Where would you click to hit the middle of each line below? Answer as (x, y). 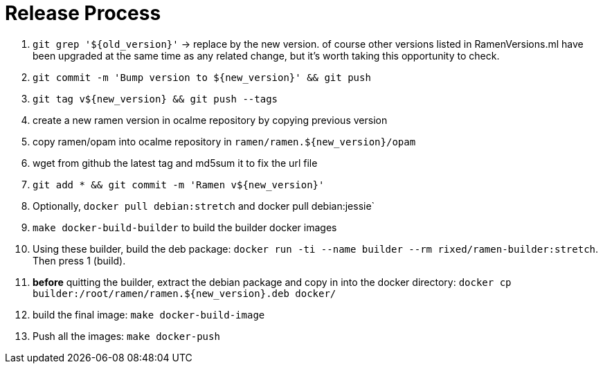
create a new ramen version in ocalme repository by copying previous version (210, 120)
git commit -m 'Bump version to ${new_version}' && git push (202, 77)
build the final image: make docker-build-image (149, 314)
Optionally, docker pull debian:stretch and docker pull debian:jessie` (204, 206)
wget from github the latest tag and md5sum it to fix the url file (175, 163)
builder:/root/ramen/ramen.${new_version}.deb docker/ (184, 293)
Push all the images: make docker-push (126, 336)
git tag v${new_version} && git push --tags (155, 99)
